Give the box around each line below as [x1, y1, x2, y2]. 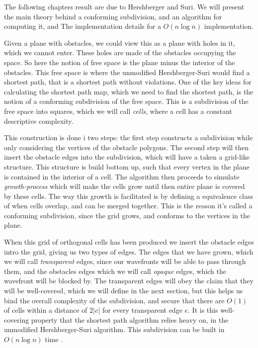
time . [45, 334, 63, 344]
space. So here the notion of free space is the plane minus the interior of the [4, 57, 235, 67]
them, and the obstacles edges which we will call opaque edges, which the [4, 265, 227, 276]
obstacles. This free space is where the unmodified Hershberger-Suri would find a [4, 67, 250, 77]
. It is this [188, 305, 218, 315]
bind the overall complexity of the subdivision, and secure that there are [4, 295, 225, 305]
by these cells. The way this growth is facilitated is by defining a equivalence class [4, 190, 254, 201]
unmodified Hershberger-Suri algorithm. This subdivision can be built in [4, 324, 225, 335]
